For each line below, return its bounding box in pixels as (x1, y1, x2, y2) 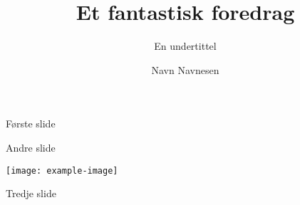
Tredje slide (6, 186, 56, 201)
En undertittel (154, 38, 217, 53)
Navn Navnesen (151, 62, 219, 77)
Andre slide (6, 140, 56, 154)
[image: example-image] (6, 165, 118, 176)
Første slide (6, 116, 56, 131)
